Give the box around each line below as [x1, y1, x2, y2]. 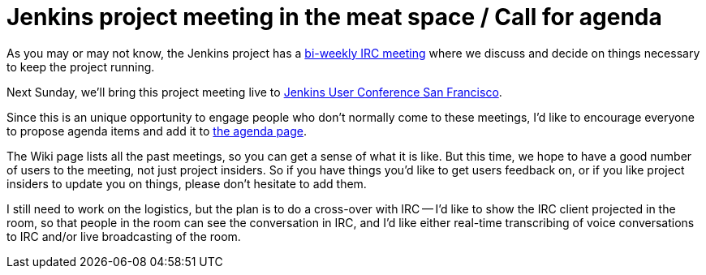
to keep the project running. [6, 59, 155, 74]
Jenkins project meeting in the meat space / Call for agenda [6, 3, 662, 31]
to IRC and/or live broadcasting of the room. [6, 229, 241, 243]
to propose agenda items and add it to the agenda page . [6, 123, 307, 138]
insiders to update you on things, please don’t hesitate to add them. [6, 176, 367, 191]
